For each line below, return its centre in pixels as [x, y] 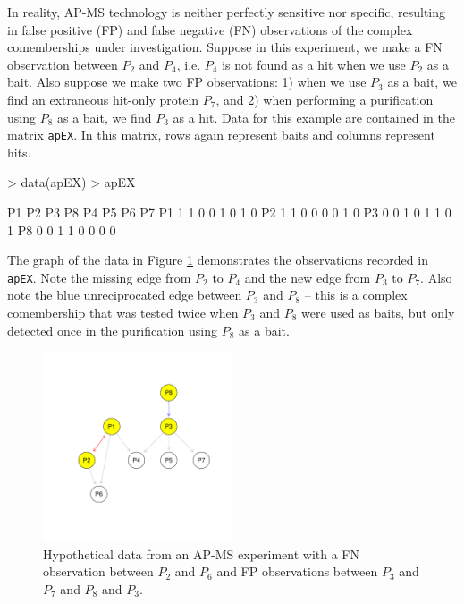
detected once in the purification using [113, 330]
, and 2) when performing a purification [325, 99]
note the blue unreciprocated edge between [125, 295]
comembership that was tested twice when [123, 313]
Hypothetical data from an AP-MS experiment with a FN [201, 553]
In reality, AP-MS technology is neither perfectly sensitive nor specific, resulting [227, 12]
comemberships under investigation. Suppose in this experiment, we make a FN [225, 47]
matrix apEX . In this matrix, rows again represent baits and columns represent [221, 135]
